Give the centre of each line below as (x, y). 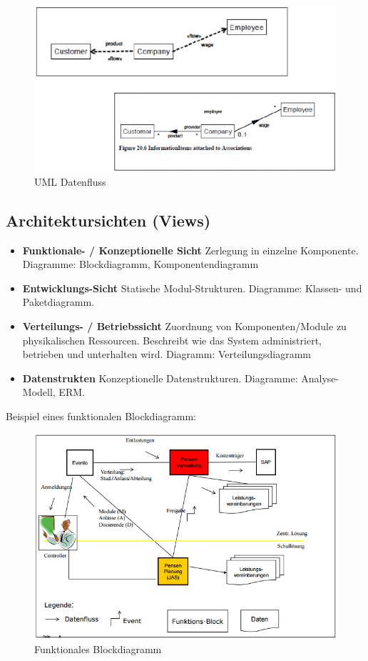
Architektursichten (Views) (108, 220)
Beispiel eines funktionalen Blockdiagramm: (101, 416)
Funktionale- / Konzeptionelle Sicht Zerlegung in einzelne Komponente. (190, 250)
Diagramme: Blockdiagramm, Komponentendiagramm (140, 264)
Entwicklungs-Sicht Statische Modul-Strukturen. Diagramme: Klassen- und (192, 288)
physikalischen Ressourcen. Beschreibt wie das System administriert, (172, 340)
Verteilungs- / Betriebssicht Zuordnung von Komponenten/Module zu (184, 326)
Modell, (39, 392)
